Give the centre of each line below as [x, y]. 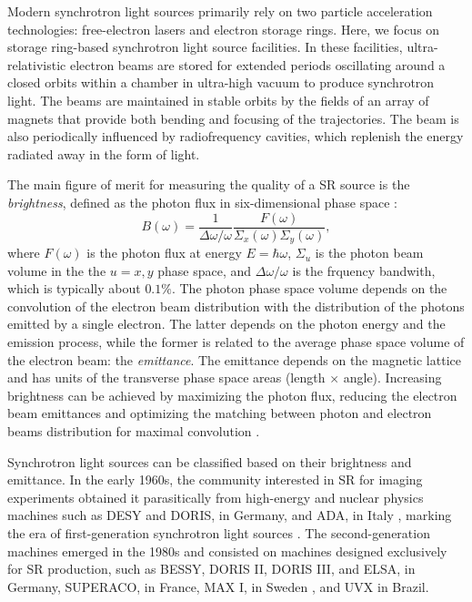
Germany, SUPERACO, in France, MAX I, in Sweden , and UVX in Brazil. [218, 586]
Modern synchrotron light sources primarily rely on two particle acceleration [220, 11]
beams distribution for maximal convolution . [134, 430]
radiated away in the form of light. [104, 153]
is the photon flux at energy [164, 253]
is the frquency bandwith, [364, 270]
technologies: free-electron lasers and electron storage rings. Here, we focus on [224, 29]
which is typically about [74, 288]
